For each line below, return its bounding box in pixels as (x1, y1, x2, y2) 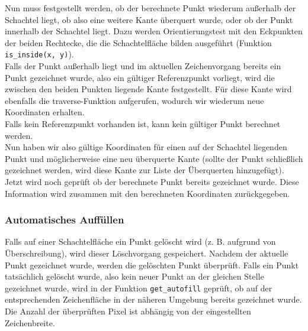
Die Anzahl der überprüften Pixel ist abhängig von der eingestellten (5, 305, 251, 317)
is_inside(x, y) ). (5, 48, 74, 60)
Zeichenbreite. (5, 316, 55, 329)
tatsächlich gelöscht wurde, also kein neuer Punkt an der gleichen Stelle (5, 270, 264, 283)
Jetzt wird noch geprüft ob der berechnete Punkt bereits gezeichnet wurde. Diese (5, 175, 299, 187)
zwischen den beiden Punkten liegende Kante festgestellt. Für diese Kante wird (5, 83, 292, 95)
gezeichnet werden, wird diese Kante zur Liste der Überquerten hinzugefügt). (5, 164, 284, 176)
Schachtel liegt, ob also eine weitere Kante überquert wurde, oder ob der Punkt (5, 13, 293, 25)
